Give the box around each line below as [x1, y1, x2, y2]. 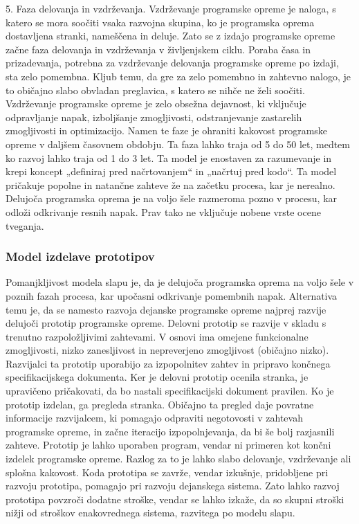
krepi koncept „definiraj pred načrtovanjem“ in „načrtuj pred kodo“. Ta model [6, 164, 337, 179]
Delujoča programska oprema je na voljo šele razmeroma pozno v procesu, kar [6, 191, 338, 206]
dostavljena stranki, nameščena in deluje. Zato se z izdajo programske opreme [6, 28, 335, 43]
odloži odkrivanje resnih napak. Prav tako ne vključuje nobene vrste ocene [6, 204, 321, 219]
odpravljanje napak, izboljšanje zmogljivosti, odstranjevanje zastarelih [6, 109, 302, 124]
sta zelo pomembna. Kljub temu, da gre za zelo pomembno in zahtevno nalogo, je [6, 69, 351, 83]
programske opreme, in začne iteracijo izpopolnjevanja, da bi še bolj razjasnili [6, 424, 335, 438]
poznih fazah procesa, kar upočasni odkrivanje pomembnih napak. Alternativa [6, 288, 338, 302]
